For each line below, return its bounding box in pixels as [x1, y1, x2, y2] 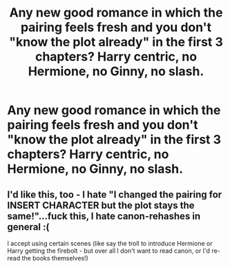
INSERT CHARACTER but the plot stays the [7, 199, 195, 211]
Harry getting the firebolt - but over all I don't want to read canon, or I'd [7, 247, 211, 255]
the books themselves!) [21, 254, 88, 262]
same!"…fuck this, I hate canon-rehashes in [7, 210, 201, 222]
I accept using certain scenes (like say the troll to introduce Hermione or [7, 240, 213, 247]
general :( [7, 221, 50, 233]
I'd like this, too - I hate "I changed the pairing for [7, 189, 222, 200]
